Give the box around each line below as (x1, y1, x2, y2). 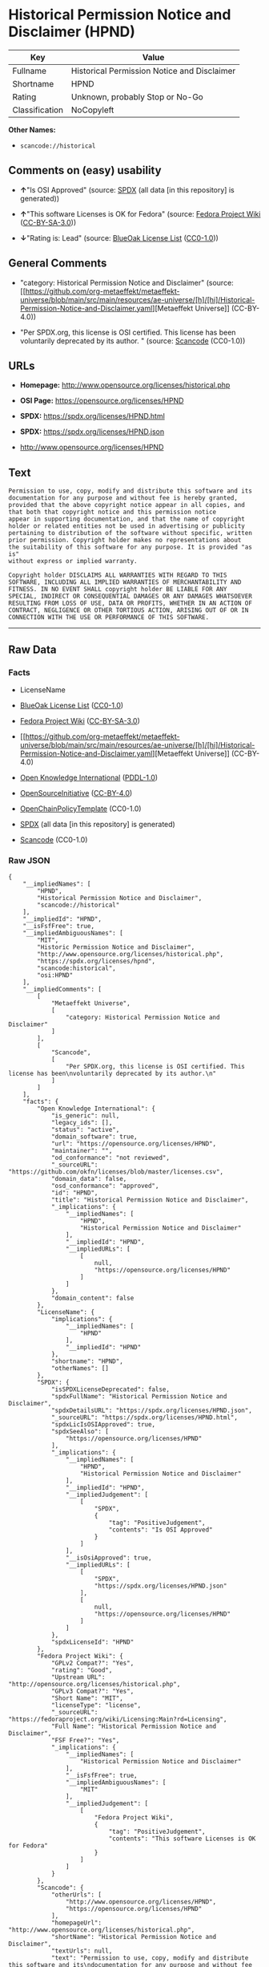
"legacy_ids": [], (50, 1119, 113, 1127)
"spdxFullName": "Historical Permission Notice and (50, 1393, 227, 1401)
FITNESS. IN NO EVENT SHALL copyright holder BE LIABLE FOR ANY (8, 586, 227, 594)
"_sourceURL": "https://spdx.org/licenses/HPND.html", (50, 1413, 239, 1422)
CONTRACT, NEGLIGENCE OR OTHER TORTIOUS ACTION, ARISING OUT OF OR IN (8, 606, 249, 614)
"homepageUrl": (50, 1919, 102, 1927)
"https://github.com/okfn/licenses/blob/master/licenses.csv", (8, 1168, 224, 1176)
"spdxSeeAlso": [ (50, 1428, 110, 1436)
